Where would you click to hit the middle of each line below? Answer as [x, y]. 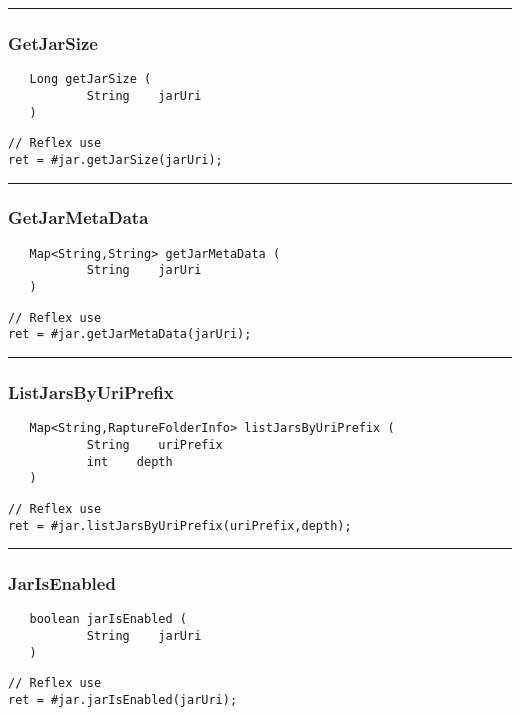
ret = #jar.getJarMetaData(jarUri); [130, 334]
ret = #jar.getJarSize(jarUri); [115, 159]
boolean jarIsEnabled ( [108, 619]
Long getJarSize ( [90, 79]
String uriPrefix [154, 444]
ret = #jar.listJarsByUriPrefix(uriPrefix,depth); [180, 525]
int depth [129, 461]
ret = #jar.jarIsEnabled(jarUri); [123, 700]
